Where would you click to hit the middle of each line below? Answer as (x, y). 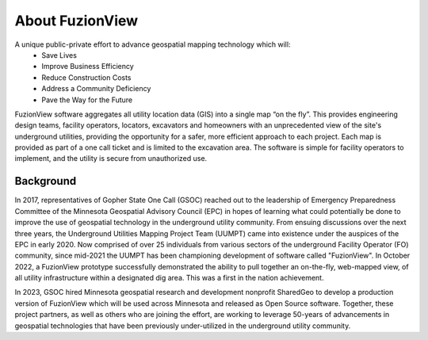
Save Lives (59, 55)
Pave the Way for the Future (87, 100)
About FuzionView (76, 21)
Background (46, 181)
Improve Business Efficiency (88, 67)
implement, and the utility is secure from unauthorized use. (111, 159)
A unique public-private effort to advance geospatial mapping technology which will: (153, 44)
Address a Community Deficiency (96, 89)
